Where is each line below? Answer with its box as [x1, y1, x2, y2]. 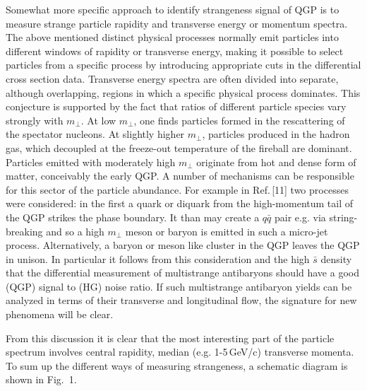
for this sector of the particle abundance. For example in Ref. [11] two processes [6, 182, 349, 197]
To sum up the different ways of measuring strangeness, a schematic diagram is [6, 358, 348, 373]
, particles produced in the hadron [202, 127, 350, 141]
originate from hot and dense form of [196, 154, 356, 169]
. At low [80, 112, 116, 127]
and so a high [46, 223, 104, 238]
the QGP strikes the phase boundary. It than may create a [6, 209, 260, 224]
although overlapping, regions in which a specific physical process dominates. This [6, 85, 361, 100]
